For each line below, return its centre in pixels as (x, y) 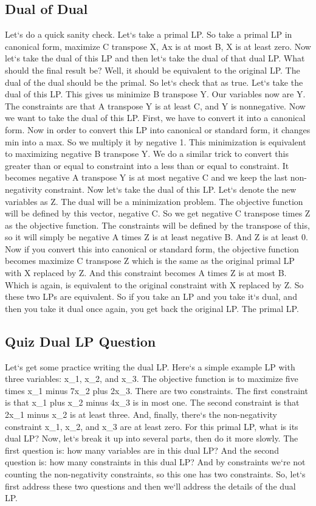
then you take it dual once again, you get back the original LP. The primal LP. (152, 308)
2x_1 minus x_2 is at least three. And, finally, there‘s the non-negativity (141, 414)
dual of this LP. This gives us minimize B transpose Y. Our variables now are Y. (155, 94)
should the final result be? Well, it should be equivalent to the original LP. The (153, 70)
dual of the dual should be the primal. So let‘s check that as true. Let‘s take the (154, 82)
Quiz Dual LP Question (81, 341)
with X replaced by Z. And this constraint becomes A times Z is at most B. (146, 273)
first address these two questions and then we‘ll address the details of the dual (150, 486)
